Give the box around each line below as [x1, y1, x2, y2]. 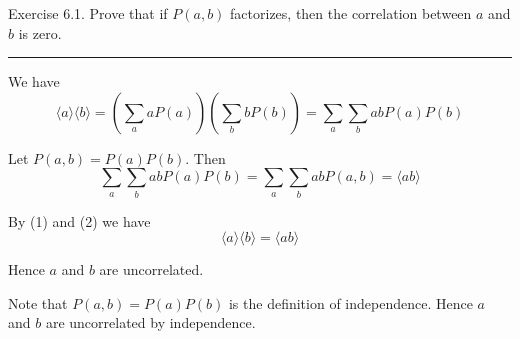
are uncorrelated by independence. [45, 312, 256, 333]
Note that [8, 292, 68, 313]
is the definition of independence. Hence [228, 292, 473, 313]
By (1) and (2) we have [8, 210, 151, 231]
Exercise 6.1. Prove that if [8, 3, 168, 23]
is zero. [18, 22, 62, 43]
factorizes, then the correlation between [230, 3, 472, 23]
